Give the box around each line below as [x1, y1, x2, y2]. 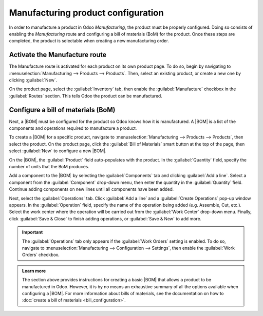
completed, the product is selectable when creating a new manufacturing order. [9, 38, 169, 44]
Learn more [22, 268, 46, 274]
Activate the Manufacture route [9, 51, 107, 59]
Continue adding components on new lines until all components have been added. [9, 186, 174, 192]
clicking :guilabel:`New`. [9, 77, 57, 83]
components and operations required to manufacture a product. [9, 125, 137, 131]
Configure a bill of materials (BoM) [9, 105, 115, 114]
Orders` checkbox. [22, 252, 60, 258]
